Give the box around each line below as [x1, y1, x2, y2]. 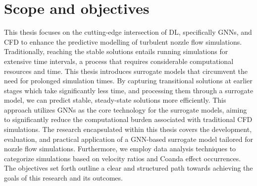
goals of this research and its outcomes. [4, 173, 123, 183]
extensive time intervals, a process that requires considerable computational [4, 56, 234, 66]
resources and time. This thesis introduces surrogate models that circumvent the [4, 65, 248, 76]
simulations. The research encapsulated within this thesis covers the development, [4, 124, 252, 134]
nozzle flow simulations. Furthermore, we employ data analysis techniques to [4, 143, 236, 154]
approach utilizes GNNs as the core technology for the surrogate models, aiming [4, 104, 247, 115]
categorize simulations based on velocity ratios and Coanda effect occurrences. [4, 153, 241, 163]
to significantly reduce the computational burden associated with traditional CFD [4, 114, 253, 124]
